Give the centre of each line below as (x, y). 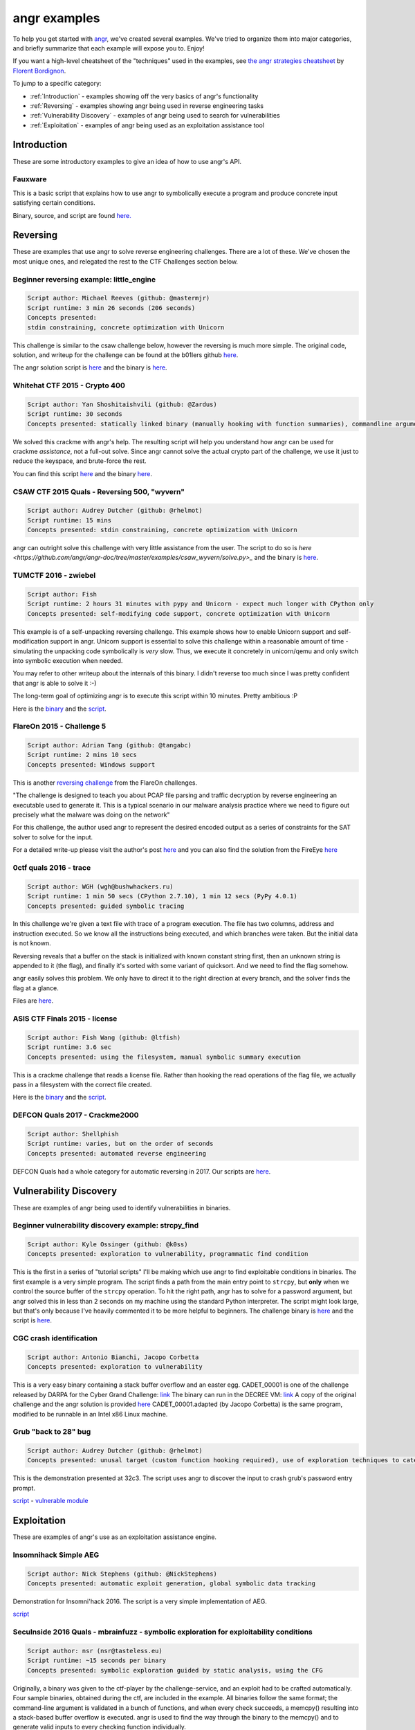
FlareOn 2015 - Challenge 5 (59, 727)
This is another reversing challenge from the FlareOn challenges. (105, 783)
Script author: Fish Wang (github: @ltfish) (104, 1037)
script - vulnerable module (50, 1501)
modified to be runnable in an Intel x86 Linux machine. (90, 1414)
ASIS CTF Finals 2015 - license (65, 1019)
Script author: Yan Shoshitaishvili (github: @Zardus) (122, 404)
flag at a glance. (36, 988)
